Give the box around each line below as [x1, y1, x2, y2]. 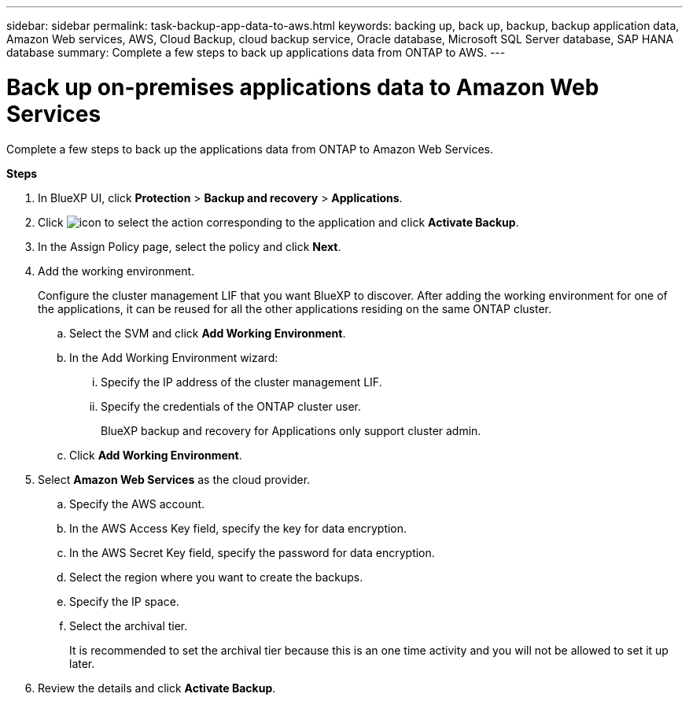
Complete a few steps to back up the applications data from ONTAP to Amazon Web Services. [6, 142, 494, 156]
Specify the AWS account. [69, 496, 205, 511]
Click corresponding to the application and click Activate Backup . [38, 215, 519, 229]
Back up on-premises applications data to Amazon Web [6, 73, 599, 101]
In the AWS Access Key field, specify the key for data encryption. [69, 521, 407, 535]
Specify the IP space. [69, 594, 179, 608]
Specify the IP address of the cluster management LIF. [101, 374, 382, 389]
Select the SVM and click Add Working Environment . [69, 326, 346, 340]
